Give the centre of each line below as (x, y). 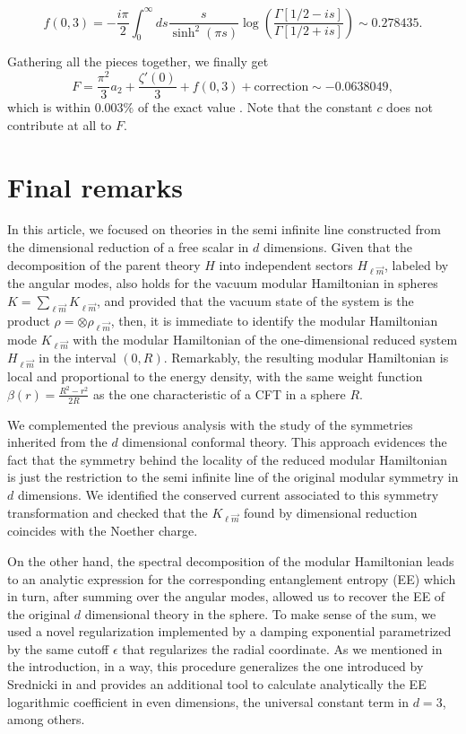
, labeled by (417, 264)
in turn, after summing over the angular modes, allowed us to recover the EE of (226, 596)
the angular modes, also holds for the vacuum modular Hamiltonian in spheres (223, 283)
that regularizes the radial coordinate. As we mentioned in (282, 648)
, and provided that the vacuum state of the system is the (255, 301)
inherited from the (57, 442)
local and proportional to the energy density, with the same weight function (215, 376)
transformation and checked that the (108, 512)
